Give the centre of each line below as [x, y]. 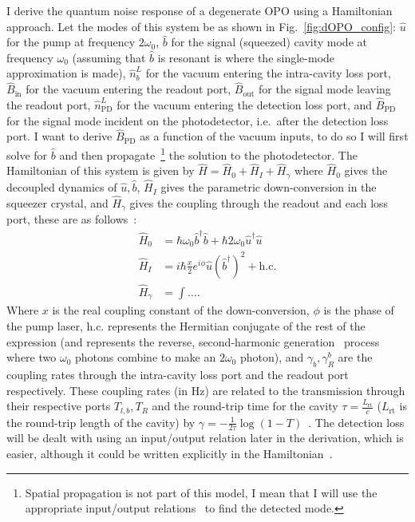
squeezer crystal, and [57, 202]
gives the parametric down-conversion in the [269, 187]
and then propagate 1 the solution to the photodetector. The [208, 154]
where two [32, 357]
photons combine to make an [145, 357]
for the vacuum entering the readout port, [128, 89]
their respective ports [59, 406]
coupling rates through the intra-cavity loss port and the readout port [178, 375]
